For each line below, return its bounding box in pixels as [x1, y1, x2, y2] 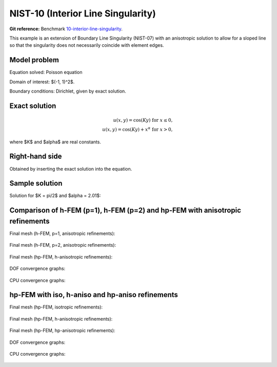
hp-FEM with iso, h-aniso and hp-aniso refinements [9, 290, 178, 299]
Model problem [9, 56, 59, 64]
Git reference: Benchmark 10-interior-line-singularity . [9, 26, 123, 32]
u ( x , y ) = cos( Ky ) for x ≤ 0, [113, 117, 173, 123]
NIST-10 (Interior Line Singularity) [9, 8, 156, 19]
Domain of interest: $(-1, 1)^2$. [9, 79, 75, 85]
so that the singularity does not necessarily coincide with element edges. [9, 42, 164, 48]
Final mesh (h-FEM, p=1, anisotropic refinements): [9, 230, 115, 236]
